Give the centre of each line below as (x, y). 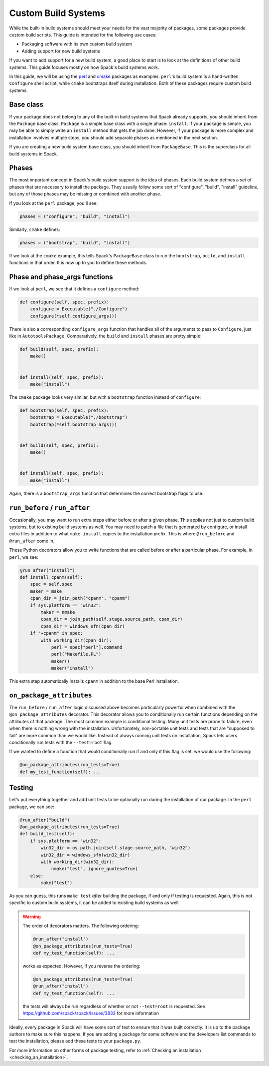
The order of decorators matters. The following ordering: (81, 926)
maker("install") (72, 668)
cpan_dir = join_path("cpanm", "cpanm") (80, 598)
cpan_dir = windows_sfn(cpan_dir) (83, 626)
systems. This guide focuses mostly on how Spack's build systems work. (84, 67)
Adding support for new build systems (61, 51)
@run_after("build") (45, 820)
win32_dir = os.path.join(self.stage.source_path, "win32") (116, 848)
